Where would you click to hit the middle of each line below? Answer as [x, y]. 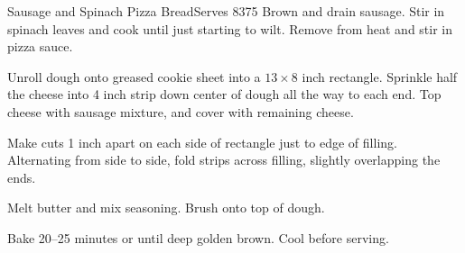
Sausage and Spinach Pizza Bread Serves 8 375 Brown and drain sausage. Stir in [226, 11]
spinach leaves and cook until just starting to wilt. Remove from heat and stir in [230, 28]
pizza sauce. [40, 46]
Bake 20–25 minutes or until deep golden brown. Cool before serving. [198, 237]
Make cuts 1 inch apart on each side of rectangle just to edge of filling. [202, 142]
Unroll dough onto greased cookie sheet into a [134, 76]
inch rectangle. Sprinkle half [380, 76]
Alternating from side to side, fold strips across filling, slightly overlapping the [224, 160]
